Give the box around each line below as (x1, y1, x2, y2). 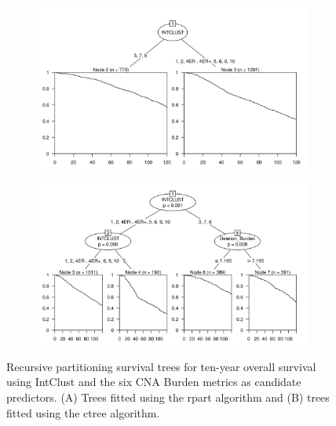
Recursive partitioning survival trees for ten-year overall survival (6, 358, 316, 374)
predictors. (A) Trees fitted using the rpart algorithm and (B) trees (6, 388, 330, 405)
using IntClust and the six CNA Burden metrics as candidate (6, 373, 301, 390)
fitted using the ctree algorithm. (6, 404, 160, 421)
